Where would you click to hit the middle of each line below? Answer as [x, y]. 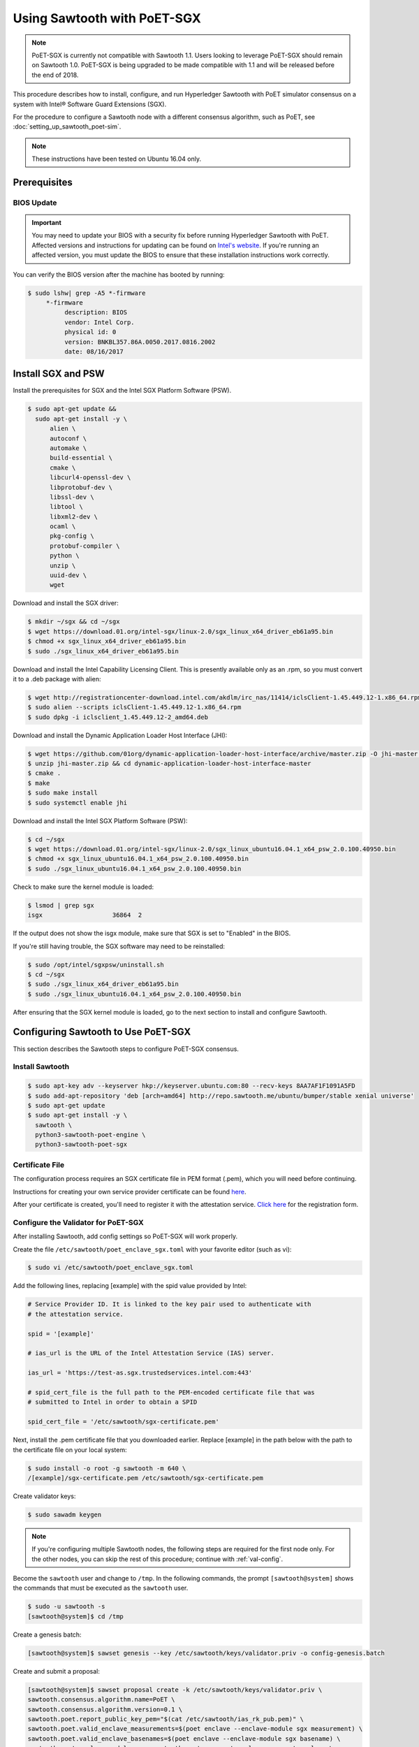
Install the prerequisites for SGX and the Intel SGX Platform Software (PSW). [122, 391]
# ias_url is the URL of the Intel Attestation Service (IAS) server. [151, 1353]
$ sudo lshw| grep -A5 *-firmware [87, 293]
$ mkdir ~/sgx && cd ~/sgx [74, 622]
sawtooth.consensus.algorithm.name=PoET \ [101, 1699]
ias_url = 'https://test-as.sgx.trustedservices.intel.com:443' [140, 1373]
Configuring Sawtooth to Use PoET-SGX [102, 1032]
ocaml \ [63, 527]
